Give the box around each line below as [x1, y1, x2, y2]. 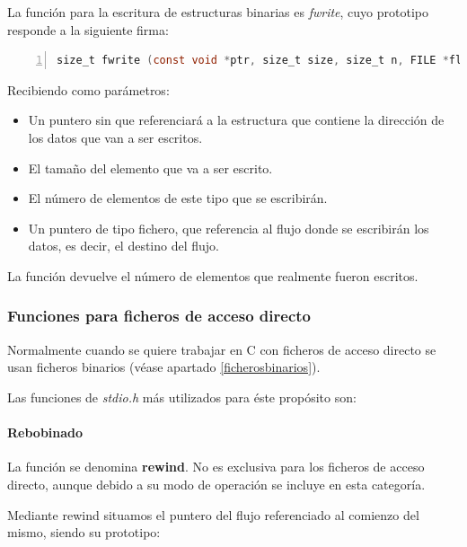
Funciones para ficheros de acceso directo [7, 304, 311, 327]
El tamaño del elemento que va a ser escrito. [28, 158, 273, 177]
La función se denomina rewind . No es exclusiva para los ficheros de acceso [7, 457, 425, 476]
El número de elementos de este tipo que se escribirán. [28, 189, 328, 207]
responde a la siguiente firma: [7, 20, 169, 39]
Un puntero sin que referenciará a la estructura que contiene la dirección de [28, 110, 445, 129]
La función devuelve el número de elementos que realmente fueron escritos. [7, 266, 419, 285]
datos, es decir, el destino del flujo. [28, 236, 220, 255]
